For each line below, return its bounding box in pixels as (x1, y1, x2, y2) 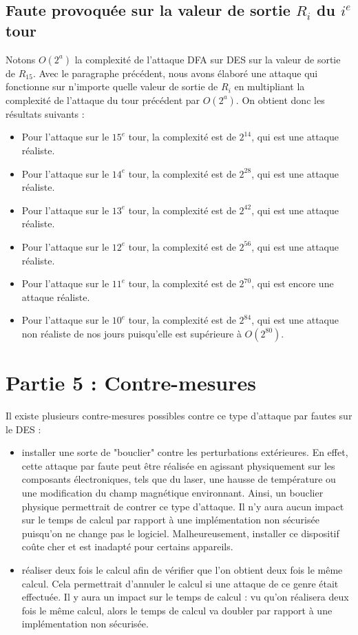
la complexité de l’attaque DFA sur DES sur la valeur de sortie (74, 52, 341, 66)
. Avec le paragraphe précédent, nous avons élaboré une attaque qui (32, 65, 318, 80)
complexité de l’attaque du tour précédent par (6, 92, 200, 107)
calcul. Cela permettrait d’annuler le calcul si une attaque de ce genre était (21, 576, 339, 590)
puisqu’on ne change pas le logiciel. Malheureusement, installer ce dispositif (21, 525, 339, 540)
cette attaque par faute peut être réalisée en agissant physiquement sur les (21, 458, 335, 472)
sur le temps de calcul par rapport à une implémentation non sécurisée (21, 512, 319, 527)
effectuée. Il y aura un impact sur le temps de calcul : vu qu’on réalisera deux (21, 590, 349, 604)
